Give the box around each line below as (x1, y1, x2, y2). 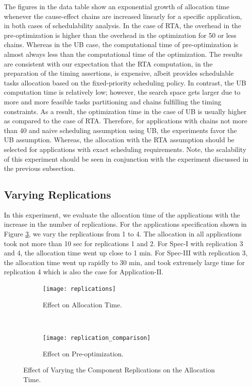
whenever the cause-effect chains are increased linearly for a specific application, (4, 11, 242, 21)
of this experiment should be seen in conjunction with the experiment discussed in (4, 153, 249, 164)
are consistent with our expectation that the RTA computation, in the (4, 58, 213, 68)
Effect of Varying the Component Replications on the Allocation (23, 365, 215, 375)
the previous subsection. (4, 163, 75, 173)
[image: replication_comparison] (43, 334, 151, 341)
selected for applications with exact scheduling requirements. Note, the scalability (4, 144, 247, 154)
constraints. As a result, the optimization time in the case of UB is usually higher (4, 106, 247, 116)
